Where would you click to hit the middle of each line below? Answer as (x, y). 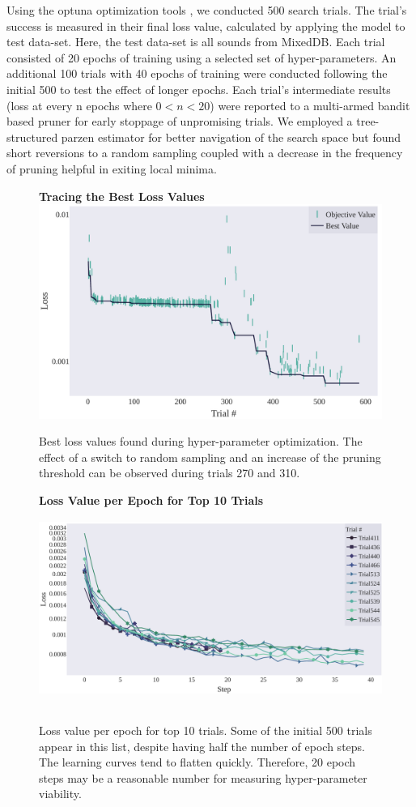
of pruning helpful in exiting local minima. (112, 168)
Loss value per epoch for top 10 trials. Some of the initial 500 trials (206, 730)
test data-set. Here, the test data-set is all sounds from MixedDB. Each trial (196, 42)
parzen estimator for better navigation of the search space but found (231, 137)
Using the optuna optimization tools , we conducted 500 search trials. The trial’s (207, 10)
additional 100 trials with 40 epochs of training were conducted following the (197, 73)
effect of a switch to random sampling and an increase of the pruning (210, 457)
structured (32, 137)
